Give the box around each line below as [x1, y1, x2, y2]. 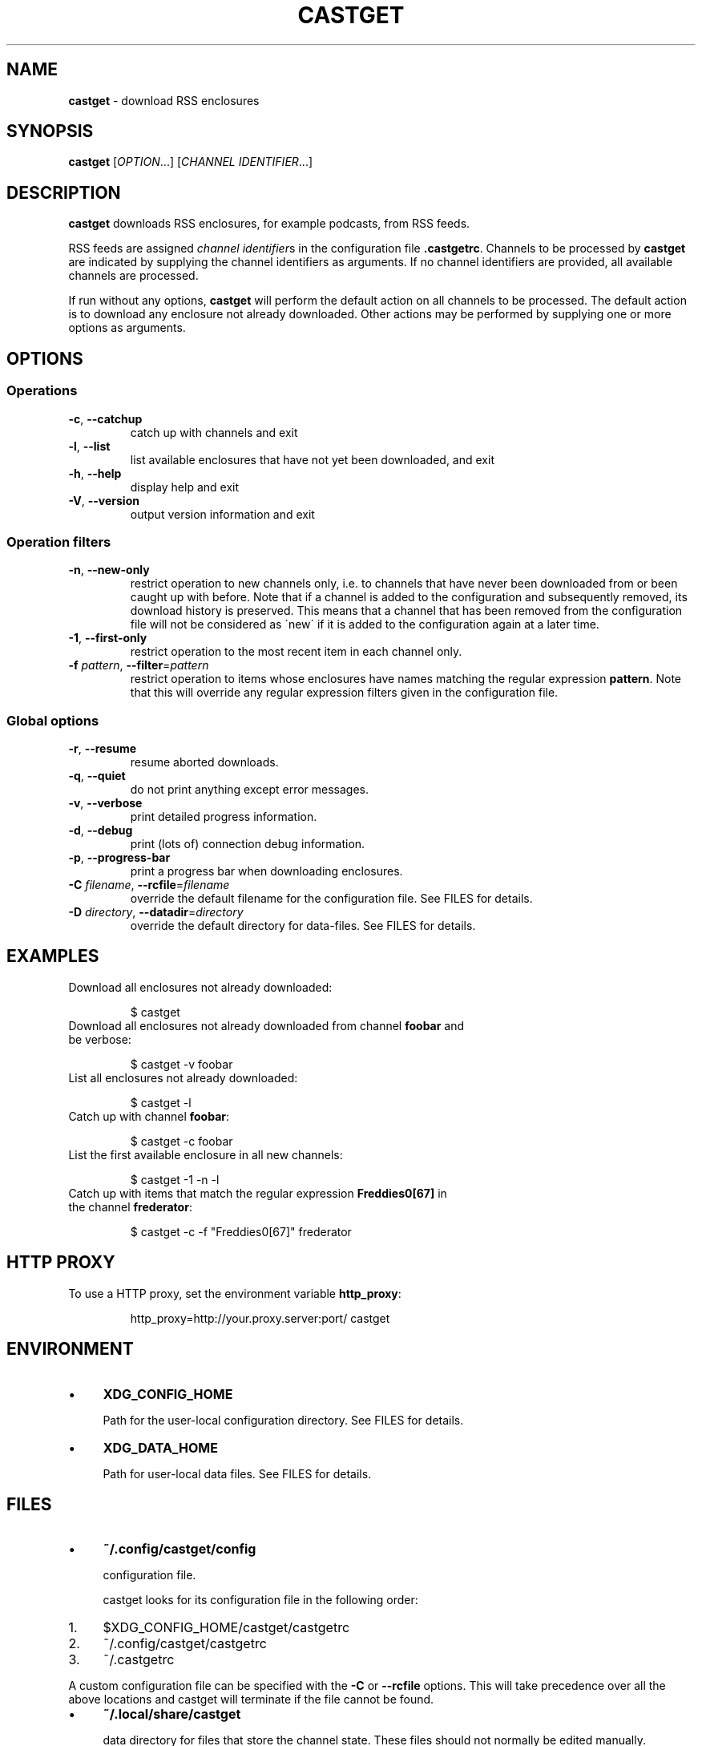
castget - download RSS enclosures [68, 93, 260, 107]
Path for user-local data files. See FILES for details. [103, 1466, 372, 1481]
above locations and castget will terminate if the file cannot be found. [68, 1692, 434, 1707]
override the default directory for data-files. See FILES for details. [130, 919, 476, 932]
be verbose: [68, 1032, 131, 1046]
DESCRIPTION [6, 182, 121, 203]
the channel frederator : [68, 1199, 192, 1214]
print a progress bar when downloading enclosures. [130, 864, 403, 878]
